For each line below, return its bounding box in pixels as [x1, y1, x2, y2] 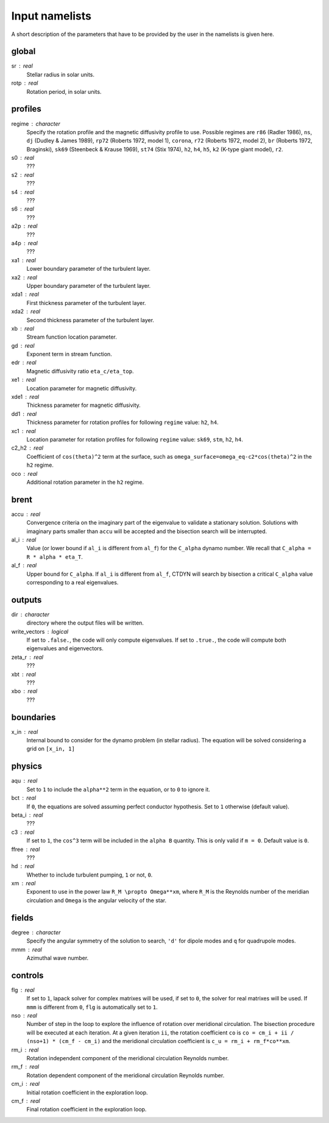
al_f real [11, 562, 37, 569]
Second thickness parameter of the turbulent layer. [26, 316, 155, 323]
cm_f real [11, 1097, 40, 1104]
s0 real [11, 154, 35, 162]
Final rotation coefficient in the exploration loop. [26, 1106, 147, 1113]
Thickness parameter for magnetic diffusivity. [26, 401, 141, 409]
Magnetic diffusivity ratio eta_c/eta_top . [26, 367, 134, 375]
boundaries [11, 712, 56, 722]
